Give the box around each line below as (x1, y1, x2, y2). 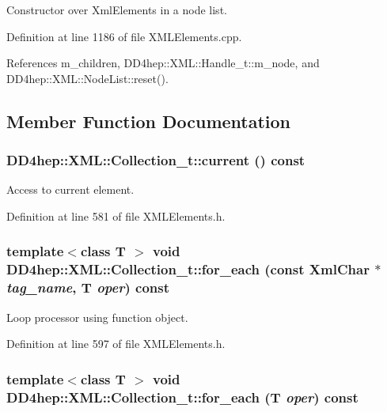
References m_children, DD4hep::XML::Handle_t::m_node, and (6, 55, 320, 71)
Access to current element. (6, 181, 135, 198)
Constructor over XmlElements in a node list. (6, 2, 227, 17)
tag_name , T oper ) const (6, 278, 169, 297)
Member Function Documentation (6, 108, 291, 133)
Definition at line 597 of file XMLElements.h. (6, 335, 226, 352)
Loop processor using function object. (6, 308, 188, 325)
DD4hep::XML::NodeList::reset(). (6, 70, 169, 86)
